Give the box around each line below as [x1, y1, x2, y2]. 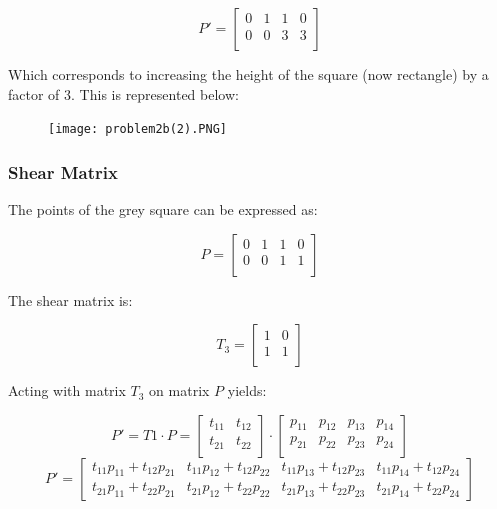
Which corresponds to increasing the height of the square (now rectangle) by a [8, 64, 489, 84]
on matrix [149, 380, 210, 401]
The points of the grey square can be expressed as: [8, 199, 318, 220]
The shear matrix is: [8, 289, 133, 310]
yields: [227, 380, 267, 401]
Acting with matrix [8, 380, 126, 401]
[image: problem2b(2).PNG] [48, 122, 227, 137]
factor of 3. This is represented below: [8, 83, 239, 104]
